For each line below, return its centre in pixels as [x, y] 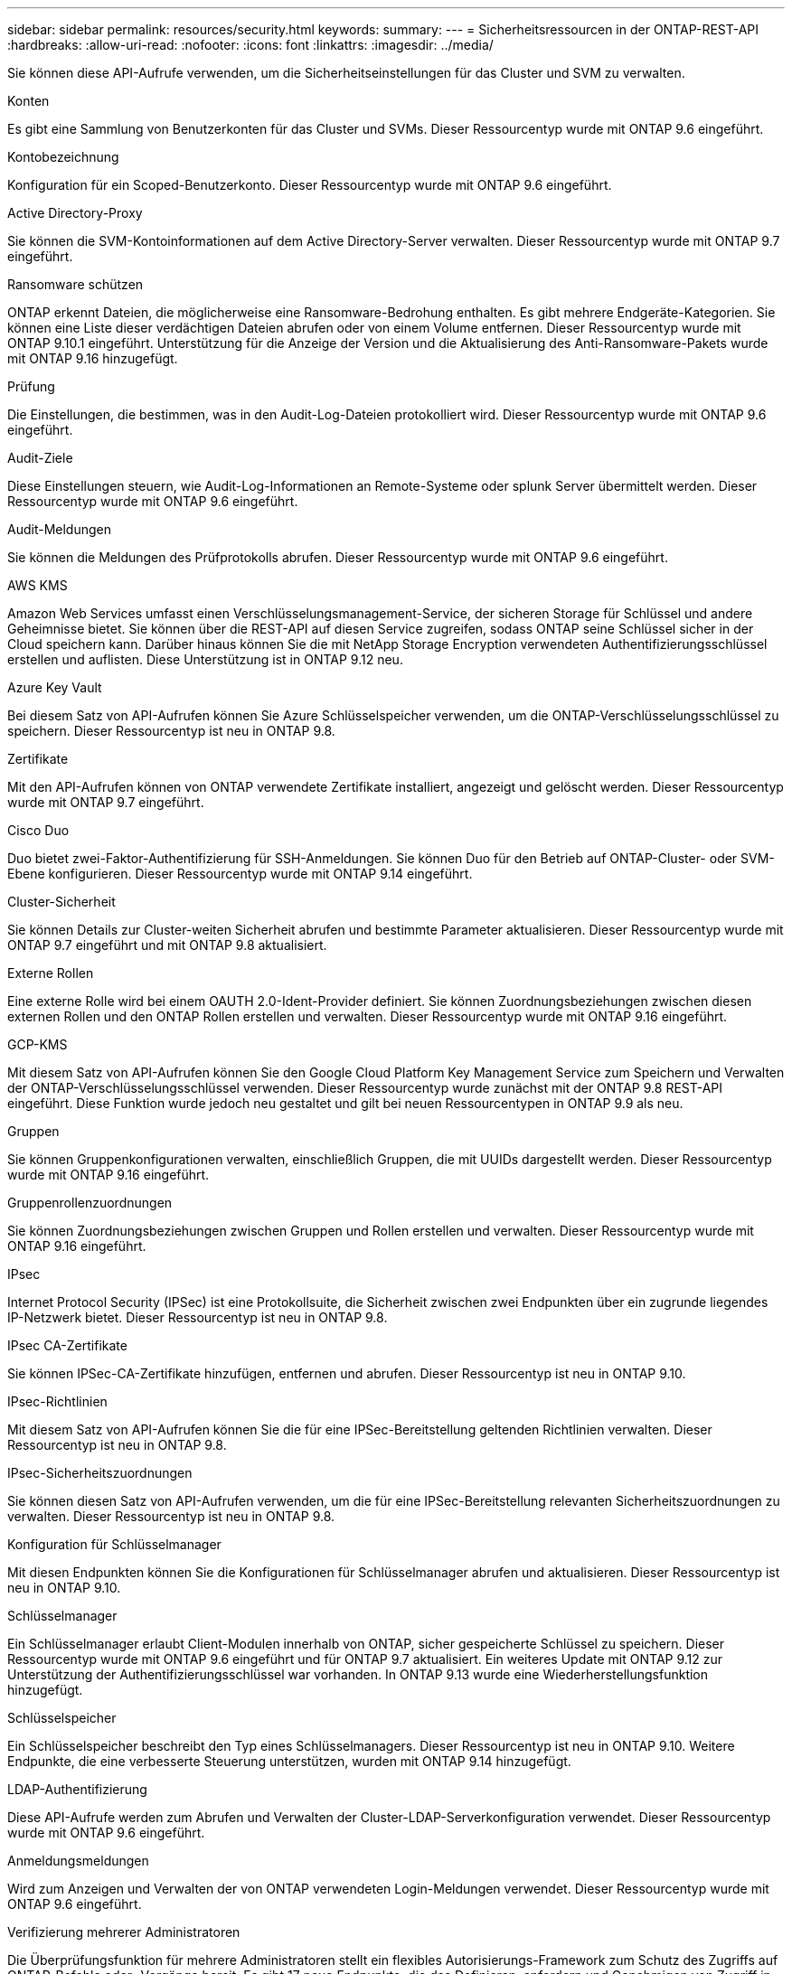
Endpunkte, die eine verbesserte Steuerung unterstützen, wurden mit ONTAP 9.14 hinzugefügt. [289, 1761]
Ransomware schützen [75, 284]
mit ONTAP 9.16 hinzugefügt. [93, 358]
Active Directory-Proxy [75, 213]
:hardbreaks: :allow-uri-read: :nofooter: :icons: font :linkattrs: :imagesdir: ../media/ [250, 45]
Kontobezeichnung [63, 157]
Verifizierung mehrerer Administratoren [124, 1932]
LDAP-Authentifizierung [77, 1789]
